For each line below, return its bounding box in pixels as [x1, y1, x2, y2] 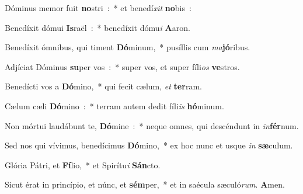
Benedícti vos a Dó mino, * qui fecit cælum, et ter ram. [5, 80, 202, 92]
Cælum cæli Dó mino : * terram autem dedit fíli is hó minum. [5, 99, 224, 112]
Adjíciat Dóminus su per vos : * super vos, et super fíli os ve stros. [5, 60, 240, 72]
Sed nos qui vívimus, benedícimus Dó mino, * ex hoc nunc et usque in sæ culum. [5, 139, 293, 151]
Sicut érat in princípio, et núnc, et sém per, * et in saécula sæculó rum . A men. [5, 178, 285, 190]
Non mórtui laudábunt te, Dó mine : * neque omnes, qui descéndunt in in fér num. [5, 119, 299, 131]
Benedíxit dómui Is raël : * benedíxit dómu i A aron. [5, 21, 190, 33]
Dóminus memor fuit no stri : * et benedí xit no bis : [5, 2, 191, 13]
